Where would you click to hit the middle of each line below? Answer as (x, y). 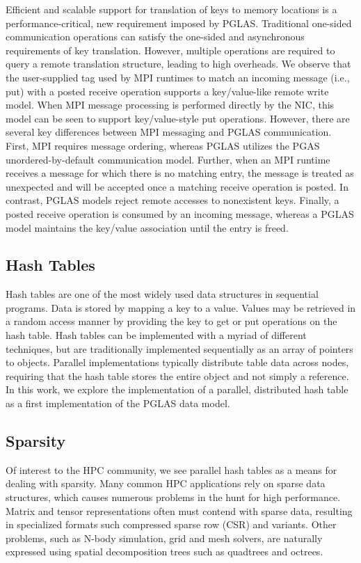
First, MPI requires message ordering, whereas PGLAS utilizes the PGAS (163, 145)
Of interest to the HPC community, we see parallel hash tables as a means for (171, 469)
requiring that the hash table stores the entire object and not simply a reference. (177, 375)
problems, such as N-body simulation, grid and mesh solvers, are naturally (164, 538)
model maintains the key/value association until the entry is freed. (147, 227)
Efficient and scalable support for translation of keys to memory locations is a (171, 9)
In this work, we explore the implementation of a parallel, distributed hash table (177, 389)
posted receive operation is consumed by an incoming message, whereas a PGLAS (180, 213)
